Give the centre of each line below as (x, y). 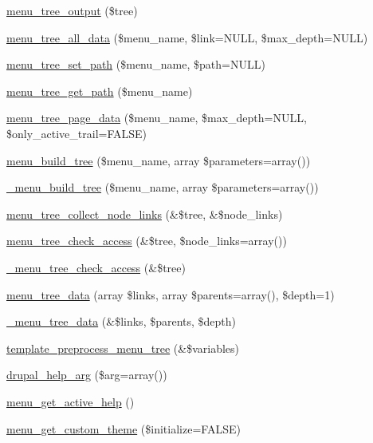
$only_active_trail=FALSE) (77, 133)
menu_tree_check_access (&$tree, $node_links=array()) (147, 241)
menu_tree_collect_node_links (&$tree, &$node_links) (145, 214)
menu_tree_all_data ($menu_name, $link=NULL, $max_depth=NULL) (187, 37)
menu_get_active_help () (71, 401)
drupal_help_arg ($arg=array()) (87, 375)
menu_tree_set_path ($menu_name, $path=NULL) (136, 64)
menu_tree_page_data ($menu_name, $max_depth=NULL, (157, 118)
